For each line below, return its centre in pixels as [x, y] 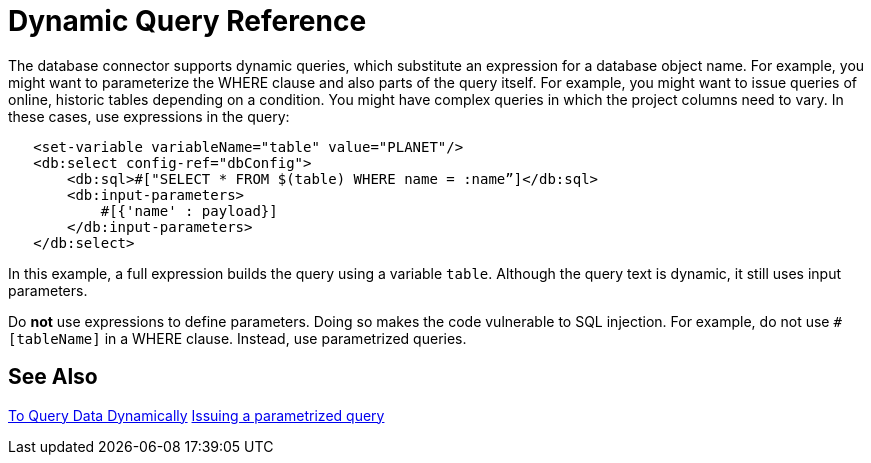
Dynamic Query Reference [187, 21]
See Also [53, 377]
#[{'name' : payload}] [189, 210]
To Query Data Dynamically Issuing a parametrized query [196, 415]
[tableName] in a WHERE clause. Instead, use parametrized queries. [237, 338]
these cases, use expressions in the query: [149, 116]
